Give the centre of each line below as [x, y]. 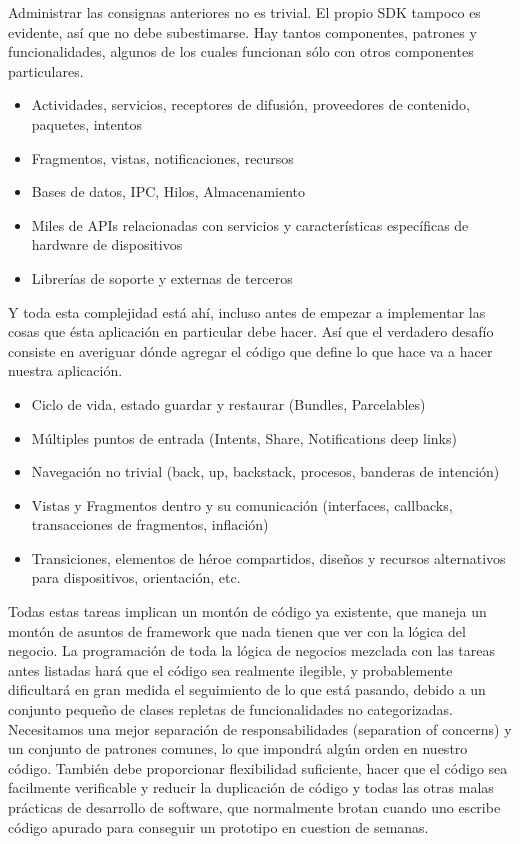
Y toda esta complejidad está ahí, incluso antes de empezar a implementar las [247, 311]
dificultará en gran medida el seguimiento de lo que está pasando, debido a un [247, 689]
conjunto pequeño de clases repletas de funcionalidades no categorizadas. [230, 709]
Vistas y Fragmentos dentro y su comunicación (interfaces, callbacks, [242, 504]
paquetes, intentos [87, 123]
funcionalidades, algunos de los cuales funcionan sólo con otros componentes [241, 51]
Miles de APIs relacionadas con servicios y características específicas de [250, 224]
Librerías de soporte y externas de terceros [162, 277]
